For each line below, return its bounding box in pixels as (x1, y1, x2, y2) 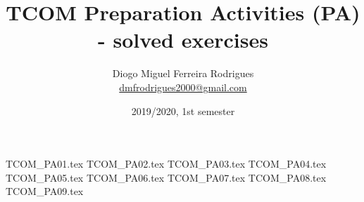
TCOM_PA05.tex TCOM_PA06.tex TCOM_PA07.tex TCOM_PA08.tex (6, 170, 327, 184)
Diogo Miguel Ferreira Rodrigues (112, 66, 254, 81)
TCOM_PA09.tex (6, 184, 84, 198)
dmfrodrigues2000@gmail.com (119, 79, 247, 94)
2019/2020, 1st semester (131, 103, 235, 118)
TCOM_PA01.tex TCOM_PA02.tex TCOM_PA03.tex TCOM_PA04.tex (6, 156, 327, 171)
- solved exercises (98, 25, 268, 54)
